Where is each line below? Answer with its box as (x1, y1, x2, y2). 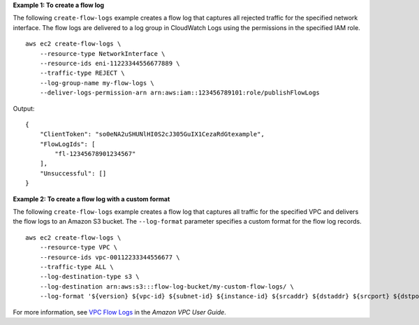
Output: (13, 104, 35, 113)
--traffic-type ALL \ (39, 263, 115, 270)
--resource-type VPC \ (39, 243, 118, 252)
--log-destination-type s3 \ (39, 273, 140, 281)
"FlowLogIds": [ (39, 140, 96, 148)
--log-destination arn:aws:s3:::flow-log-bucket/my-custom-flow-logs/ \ (39, 282, 295, 290)
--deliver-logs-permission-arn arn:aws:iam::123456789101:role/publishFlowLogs (39, 89, 321, 97)
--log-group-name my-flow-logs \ (39, 79, 155, 87)
